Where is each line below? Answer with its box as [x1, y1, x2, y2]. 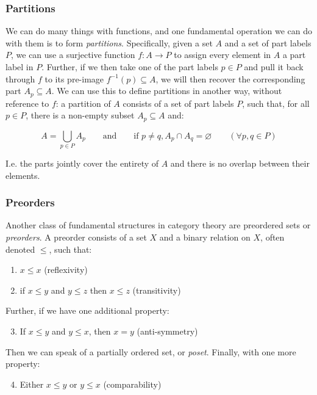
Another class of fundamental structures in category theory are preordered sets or [5, 219, 311, 231]
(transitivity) [132, 283, 181, 296]
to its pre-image [45, 72, 104, 85]
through [5, 72, 35, 85]
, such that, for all [242, 96, 310, 109]
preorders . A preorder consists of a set [5, 231, 147, 244]
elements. [5, 169, 40, 181]
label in [5, 60, 34, 73]
